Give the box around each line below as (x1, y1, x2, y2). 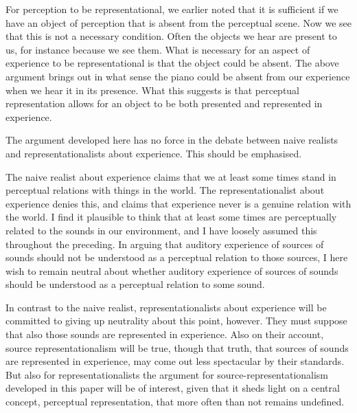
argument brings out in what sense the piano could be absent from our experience (5, 69, 350, 83)
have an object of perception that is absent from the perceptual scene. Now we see (5, 15, 352, 30)
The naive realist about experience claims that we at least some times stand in (5, 169, 336, 183)
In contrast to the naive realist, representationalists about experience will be (5, 300, 327, 314)
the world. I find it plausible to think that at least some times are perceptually (5, 210, 337, 224)
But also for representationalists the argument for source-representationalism (5, 367, 329, 381)
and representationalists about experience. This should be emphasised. (5, 146, 302, 160)
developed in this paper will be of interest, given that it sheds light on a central (5, 381, 340, 395)
